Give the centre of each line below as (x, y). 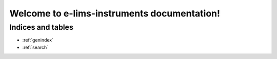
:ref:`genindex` (38, 40)
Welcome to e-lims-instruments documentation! (115, 13)
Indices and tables (42, 27)
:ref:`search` (35, 47)
